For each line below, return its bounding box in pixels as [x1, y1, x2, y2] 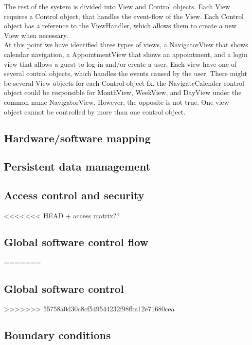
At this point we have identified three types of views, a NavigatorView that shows [4, 39, 248, 50]
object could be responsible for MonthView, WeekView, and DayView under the [4, 87, 242, 97]
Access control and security [4, 188, 144, 203]
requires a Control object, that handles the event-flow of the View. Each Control [4, 11, 244, 21]
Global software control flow [4, 234, 148, 249]
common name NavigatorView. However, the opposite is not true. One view [4, 96, 229, 107]
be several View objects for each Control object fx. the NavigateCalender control [4, 77, 244, 88]
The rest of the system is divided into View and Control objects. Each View [4, 1, 230, 11]
